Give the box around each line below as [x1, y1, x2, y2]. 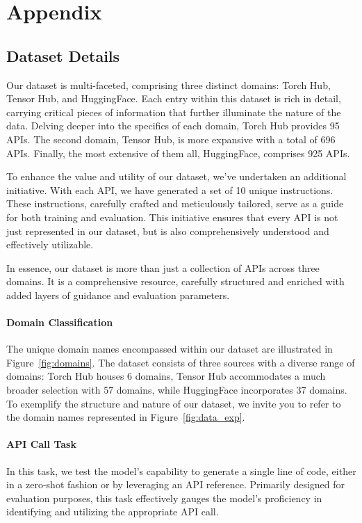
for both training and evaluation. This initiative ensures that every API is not [6, 209, 338, 224]
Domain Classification [6, 315, 113, 330]
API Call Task [6, 437, 76, 451]
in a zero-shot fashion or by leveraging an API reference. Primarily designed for [6, 477, 345, 492]
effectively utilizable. [6, 237, 94, 252]
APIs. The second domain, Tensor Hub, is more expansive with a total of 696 [6, 131, 336, 146]
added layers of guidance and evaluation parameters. [6, 287, 230, 302]
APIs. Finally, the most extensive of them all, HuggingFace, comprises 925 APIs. [6, 145, 350, 160]
